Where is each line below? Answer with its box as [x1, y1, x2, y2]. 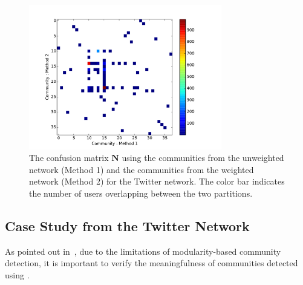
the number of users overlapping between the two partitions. [29, 186, 253, 199]
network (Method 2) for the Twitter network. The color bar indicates [29, 175, 285, 188]
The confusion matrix [29, 151, 109, 164]
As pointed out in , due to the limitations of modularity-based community [5, 244, 281, 257]
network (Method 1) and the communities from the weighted [29, 163, 254, 175]
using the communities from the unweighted [122, 151, 284, 164]
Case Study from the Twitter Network [5, 216, 250, 235]
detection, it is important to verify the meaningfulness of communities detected [5, 257, 298, 269]
